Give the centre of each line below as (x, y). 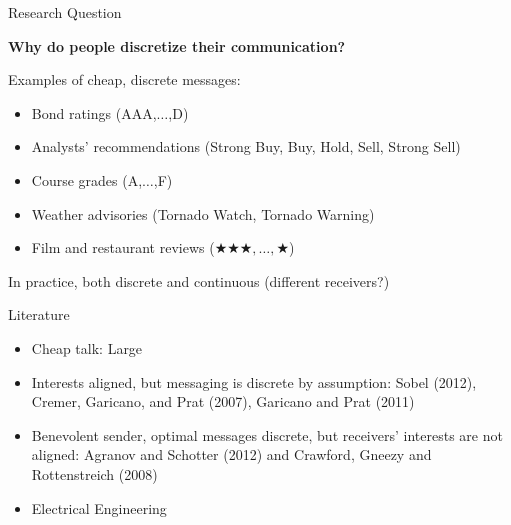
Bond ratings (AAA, (94, 112)
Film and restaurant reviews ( (123, 247)
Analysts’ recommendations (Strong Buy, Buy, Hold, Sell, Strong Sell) (246, 146)
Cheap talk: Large (87, 347)
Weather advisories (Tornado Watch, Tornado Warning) (203, 213)
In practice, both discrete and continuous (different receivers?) (199, 280)
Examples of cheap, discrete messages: (124, 79)
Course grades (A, (87, 179)
